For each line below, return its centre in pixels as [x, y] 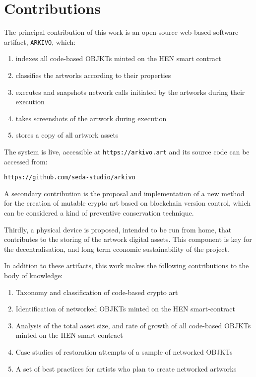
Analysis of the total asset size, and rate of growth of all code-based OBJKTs [133, 325]
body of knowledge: [33, 275]
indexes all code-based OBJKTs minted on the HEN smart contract [118, 58]
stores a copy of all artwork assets [67, 135]
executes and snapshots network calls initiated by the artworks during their [130, 92]
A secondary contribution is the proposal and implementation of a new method [124, 193]
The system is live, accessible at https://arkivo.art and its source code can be [127, 151]
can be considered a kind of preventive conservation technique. [99, 213]
